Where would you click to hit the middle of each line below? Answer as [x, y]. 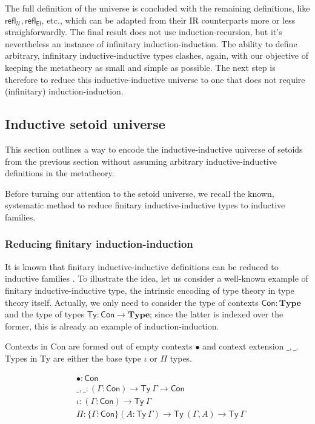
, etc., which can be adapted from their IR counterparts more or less [168, 20]
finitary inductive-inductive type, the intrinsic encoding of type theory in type [150, 290]
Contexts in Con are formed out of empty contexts [99, 346]
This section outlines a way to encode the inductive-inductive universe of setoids [154, 149]
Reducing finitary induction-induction [99, 244]
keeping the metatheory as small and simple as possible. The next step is [140, 67]
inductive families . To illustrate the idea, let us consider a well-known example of [157, 278]
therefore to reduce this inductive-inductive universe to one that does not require [155, 79]
